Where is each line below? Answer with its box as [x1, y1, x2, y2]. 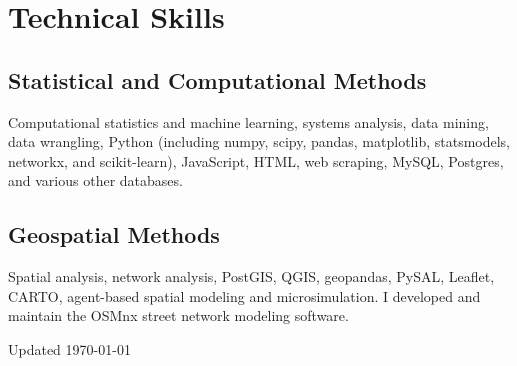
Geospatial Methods [8, 219, 220, 250]
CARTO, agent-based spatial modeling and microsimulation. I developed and [8, 285, 481, 306]
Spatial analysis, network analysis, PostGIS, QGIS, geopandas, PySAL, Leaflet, [8, 266, 495, 287]
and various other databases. [8, 170, 183, 191]
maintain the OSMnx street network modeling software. [8, 305, 349, 326]
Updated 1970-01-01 [8, 338, 131, 359]
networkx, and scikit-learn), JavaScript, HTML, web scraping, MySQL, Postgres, [8, 150, 504, 171]
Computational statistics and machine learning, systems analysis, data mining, [8, 111, 489, 132]
